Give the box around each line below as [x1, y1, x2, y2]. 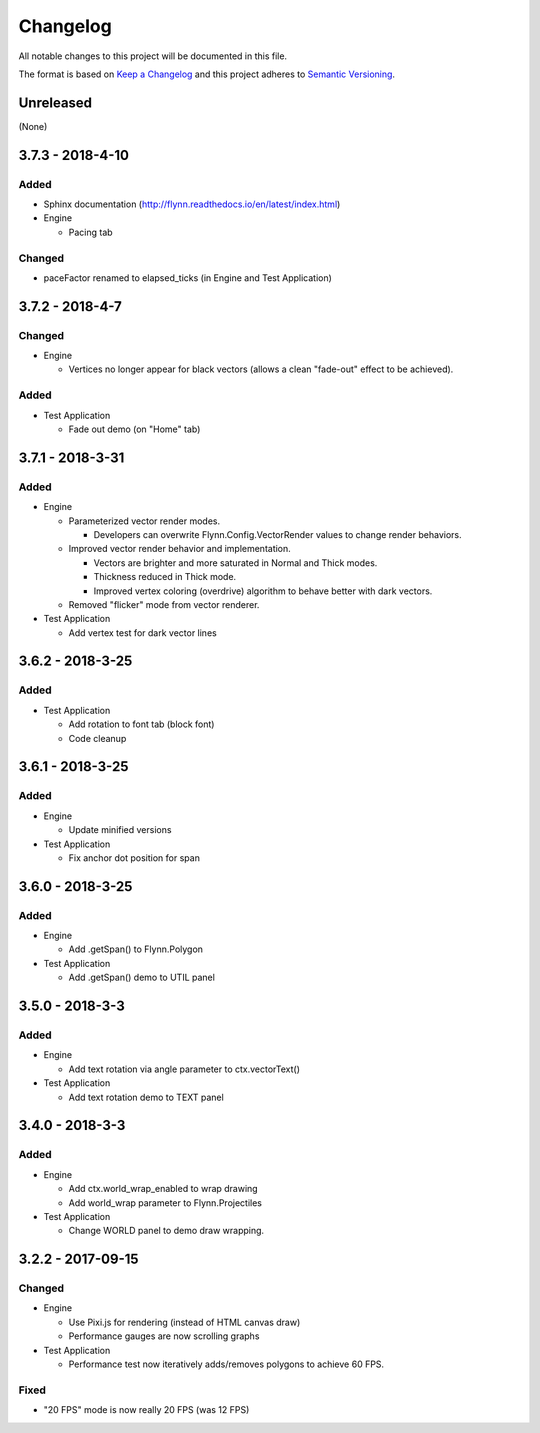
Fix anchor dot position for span [68, 851, 200, 864]
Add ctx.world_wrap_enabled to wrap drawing [68, 1183, 259, 1195]
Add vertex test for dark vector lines [68, 626, 217, 639]
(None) [18, 120, 48, 132]
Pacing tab [68, 226, 114, 238]
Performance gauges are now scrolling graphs [68, 1330, 260, 1342]
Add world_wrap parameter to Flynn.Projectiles [68, 1196, 262, 1209]
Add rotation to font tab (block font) [68, 718, 215, 730]
